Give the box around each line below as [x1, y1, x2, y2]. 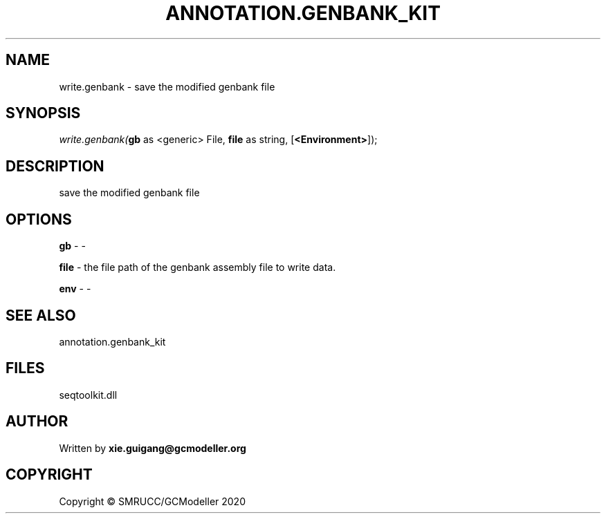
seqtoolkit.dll [59, 388, 118, 401]
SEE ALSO [6, 306, 76, 324]
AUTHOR [6, 413, 68, 431]
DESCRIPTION [6, 157, 104, 175]
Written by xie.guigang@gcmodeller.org [59, 442, 246, 454]
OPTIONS [6, 210, 72, 228]
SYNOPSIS [6, 104, 81, 122]
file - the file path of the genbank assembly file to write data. [59, 261, 336, 274]
